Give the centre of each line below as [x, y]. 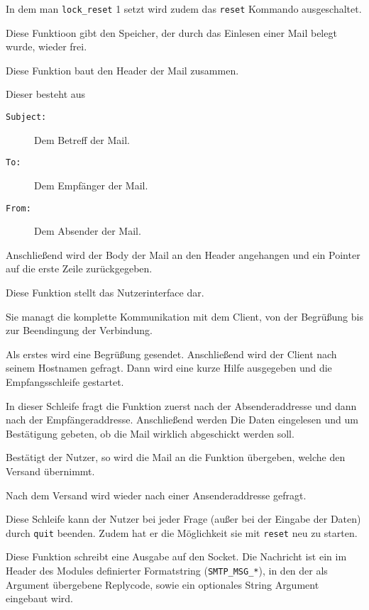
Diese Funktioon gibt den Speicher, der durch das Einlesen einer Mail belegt [171, 32]
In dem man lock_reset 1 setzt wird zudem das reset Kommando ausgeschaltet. [184, 9]
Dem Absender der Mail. [88, 231]
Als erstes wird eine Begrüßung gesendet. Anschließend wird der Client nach [171, 354]
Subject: [26, 117]
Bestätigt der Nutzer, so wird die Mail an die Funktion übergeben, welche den [176, 457]
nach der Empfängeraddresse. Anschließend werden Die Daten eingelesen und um [182, 420]
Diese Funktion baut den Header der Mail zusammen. [122, 70]
